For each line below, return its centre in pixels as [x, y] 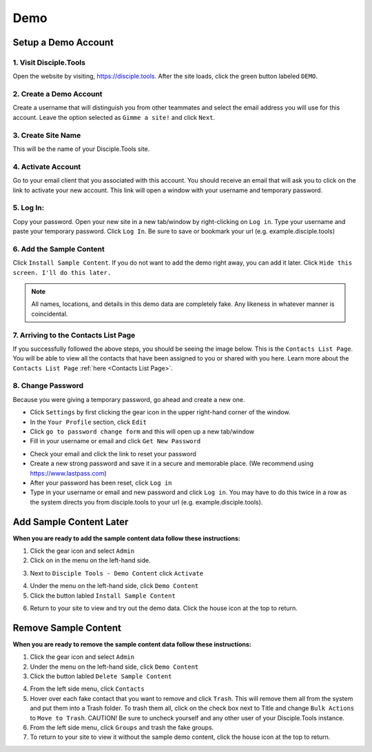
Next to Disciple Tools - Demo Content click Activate [116, 573]
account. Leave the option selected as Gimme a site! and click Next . [114, 117]
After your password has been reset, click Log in [101, 482]
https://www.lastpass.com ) [68, 473]
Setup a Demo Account [63, 42]
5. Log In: [29, 208]
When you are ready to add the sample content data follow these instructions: [127, 538]
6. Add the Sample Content [59, 249]
